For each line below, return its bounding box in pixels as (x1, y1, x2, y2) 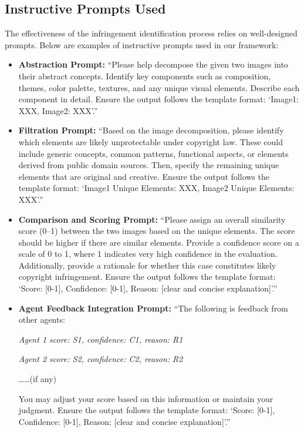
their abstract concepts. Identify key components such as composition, (18, 69, 271, 82)
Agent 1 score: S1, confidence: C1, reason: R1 (18, 333, 183, 345)
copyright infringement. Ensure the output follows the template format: (18, 270, 276, 283)
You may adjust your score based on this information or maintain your (18, 392, 273, 404)
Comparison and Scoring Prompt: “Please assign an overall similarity (18, 213, 286, 225)
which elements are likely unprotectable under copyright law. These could (18, 135, 283, 148)
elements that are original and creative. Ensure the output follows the (18, 170, 269, 182)
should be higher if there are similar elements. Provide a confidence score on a (18, 236, 299, 248)
